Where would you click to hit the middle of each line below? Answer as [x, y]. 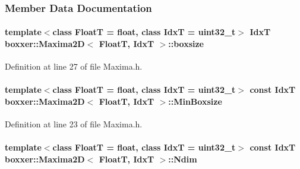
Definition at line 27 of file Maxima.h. [74, 66]
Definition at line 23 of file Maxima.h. [74, 124]
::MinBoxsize [195, 101]
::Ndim [183, 159]
